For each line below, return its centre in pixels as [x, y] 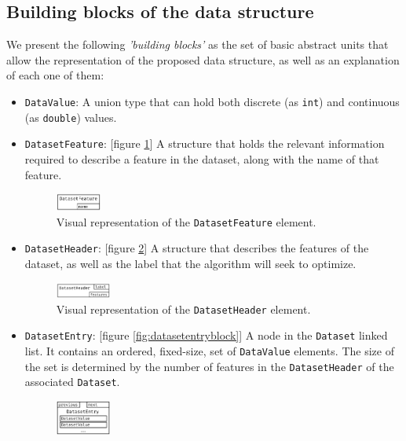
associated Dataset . [72, 382]
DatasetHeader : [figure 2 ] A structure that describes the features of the [197, 248]
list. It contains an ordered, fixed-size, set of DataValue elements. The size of [209, 350]
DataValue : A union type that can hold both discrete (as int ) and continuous [212, 101]
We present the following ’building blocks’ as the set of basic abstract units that [198, 44]
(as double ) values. [71, 117]
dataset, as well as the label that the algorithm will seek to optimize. [190, 264]
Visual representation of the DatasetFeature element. [186, 221]
